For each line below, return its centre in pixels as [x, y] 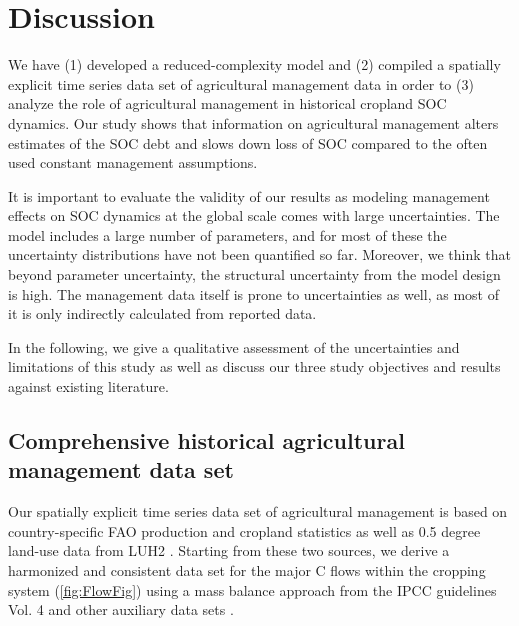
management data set [121, 469]
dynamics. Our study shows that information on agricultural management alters [253, 122]
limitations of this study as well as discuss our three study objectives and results [254, 366]
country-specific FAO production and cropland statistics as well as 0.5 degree [244, 530]
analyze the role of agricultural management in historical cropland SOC [227, 103]
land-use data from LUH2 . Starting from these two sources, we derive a [229, 550]
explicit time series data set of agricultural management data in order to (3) [241, 83]
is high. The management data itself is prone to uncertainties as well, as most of [253, 293]
